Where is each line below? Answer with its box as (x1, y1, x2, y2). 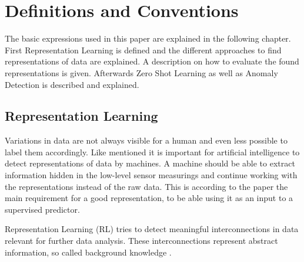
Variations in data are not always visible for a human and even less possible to (5, 134, 288, 147)
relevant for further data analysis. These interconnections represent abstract (5, 234, 278, 247)
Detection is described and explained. (5, 78, 139, 90)
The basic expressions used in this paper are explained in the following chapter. (5, 32, 291, 45)
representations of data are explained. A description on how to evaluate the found (5, 55, 299, 67)
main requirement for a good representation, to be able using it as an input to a (5, 192, 293, 204)
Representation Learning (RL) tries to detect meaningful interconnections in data (5, 223, 299, 235)
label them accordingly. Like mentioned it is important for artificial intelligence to (5, 145, 300, 158)
